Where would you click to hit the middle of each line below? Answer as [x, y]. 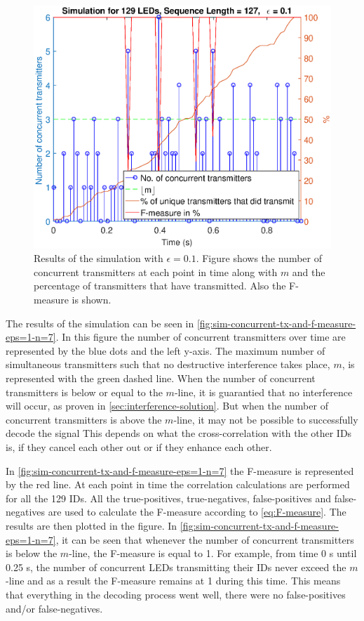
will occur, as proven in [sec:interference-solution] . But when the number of [167, 406]
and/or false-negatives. [54, 608]
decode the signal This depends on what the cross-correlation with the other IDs [179, 433]
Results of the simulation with [99, 258]
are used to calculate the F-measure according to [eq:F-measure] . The [197, 512]
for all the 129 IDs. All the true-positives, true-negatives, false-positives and [169, 498]
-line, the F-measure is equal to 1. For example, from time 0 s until [213, 553]
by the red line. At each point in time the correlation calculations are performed [178, 484]
